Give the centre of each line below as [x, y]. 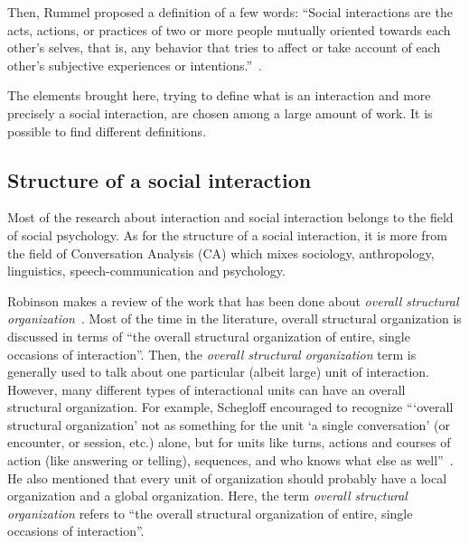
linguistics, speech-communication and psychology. [146, 271]
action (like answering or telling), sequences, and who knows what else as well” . [230, 460]
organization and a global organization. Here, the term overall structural [207, 496]
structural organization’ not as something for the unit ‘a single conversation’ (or [229, 424]
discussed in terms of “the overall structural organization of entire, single [209, 336]
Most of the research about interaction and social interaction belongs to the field [230, 217]
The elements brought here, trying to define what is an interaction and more [219, 95]
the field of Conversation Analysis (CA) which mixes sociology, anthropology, [221, 253]
